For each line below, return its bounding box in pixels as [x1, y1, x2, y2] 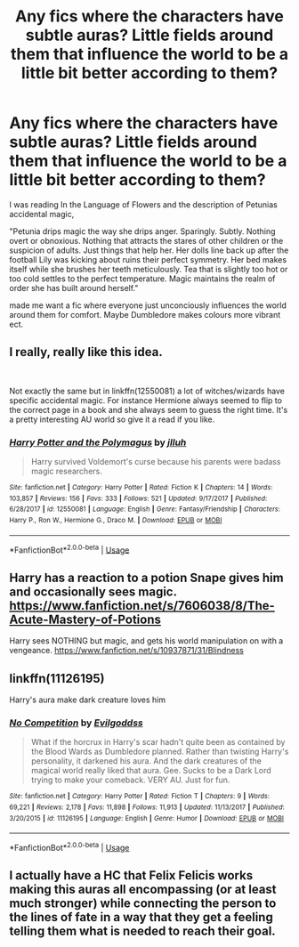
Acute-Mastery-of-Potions [9, 611, 162, 627]
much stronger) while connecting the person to [9, 896, 277, 911]
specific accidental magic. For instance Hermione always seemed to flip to [9, 394, 283, 406]
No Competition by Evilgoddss [9, 716, 144, 729]
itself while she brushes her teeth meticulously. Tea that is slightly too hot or [9, 263, 288, 274]
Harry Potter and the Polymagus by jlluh [9, 436, 187, 449]
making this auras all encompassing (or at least [9, 882, 278, 897]
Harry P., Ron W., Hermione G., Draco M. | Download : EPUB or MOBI [9, 516, 222, 525]
